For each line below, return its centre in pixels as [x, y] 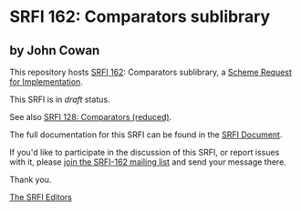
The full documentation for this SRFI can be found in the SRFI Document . [146, 135]
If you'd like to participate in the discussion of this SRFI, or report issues [145, 152]
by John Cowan [55, 50]
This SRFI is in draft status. [60, 99]
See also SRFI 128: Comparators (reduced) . [91, 117]
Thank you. [31, 180]
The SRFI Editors [41, 197]
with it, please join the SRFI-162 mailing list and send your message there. [148, 162]
